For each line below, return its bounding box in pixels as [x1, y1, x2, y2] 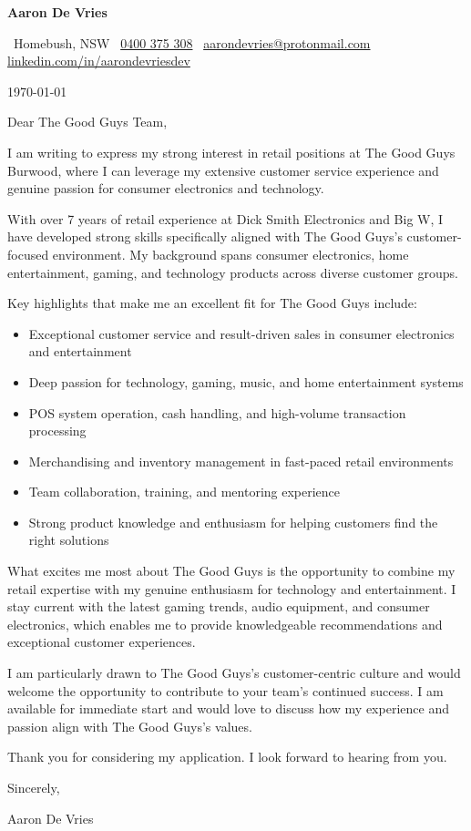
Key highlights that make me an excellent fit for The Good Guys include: [7, 293, 417, 313]
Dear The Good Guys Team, [7, 112, 168, 131]
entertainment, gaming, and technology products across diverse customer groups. [7, 262, 458, 282]
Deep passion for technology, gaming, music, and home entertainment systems [28, 372, 464, 391]
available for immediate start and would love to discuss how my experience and [7, 699, 449, 718]
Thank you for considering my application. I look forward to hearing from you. [7, 747, 447, 766]
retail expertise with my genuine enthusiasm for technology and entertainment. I [7, 579, 456, 598]
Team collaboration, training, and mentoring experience [28, 482, 341, 501]
